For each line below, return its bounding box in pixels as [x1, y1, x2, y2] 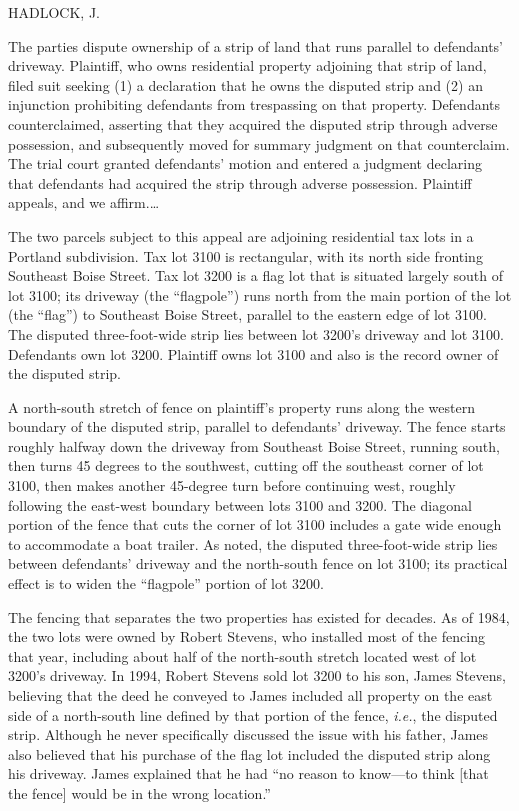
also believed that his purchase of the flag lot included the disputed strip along [8, 743, 491, 764]
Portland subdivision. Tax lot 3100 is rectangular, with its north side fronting [8, 245, 483, 266]
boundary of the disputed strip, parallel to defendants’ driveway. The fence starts [8, 416, 506, 437]
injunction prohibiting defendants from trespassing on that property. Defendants [8, 94, 501, 115]
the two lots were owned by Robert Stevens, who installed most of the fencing [8, 626, 485, 647]
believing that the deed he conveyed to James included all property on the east [8, 685, 493, 705]
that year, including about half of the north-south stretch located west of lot [8, 645, 477, 666]
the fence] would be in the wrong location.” [8, 782, 271, 803]
